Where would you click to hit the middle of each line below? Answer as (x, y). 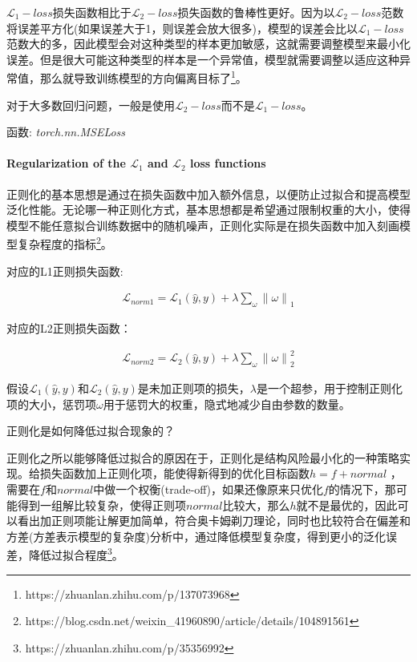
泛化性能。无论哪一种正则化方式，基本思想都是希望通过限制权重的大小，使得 (208, 210)
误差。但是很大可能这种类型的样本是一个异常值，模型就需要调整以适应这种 (203, 59)
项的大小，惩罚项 (51, 404)
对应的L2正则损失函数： (69, 328)
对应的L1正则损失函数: (65, 270)
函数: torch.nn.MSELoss (66, 132)
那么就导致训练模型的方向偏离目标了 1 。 (143, 77)
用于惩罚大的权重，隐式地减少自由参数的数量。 (227, 404)
